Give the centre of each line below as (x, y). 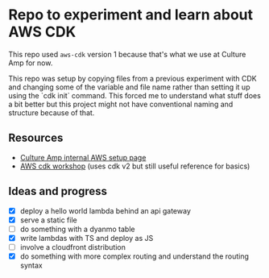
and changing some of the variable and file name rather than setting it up (129, 87)
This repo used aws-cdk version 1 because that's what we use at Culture (127, 54)
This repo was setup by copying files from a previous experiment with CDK (132, 78)
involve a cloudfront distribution (73, 247)
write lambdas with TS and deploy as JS (87, 238)
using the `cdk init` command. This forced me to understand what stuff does (135, 95)
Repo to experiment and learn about (131, 15)
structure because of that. (52, 112)
